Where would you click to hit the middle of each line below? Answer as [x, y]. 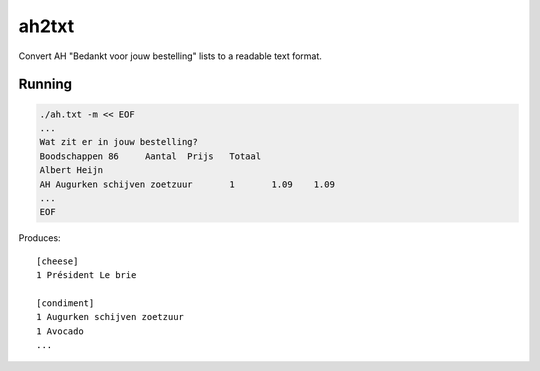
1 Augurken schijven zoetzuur [110, 317]
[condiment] [65, 303]
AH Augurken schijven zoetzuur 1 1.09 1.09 [187, 184]
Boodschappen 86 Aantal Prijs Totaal [150, 156]
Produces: [39, 238]
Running [45, 84]
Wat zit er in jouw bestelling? [119, 142]
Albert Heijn [71, 170]
